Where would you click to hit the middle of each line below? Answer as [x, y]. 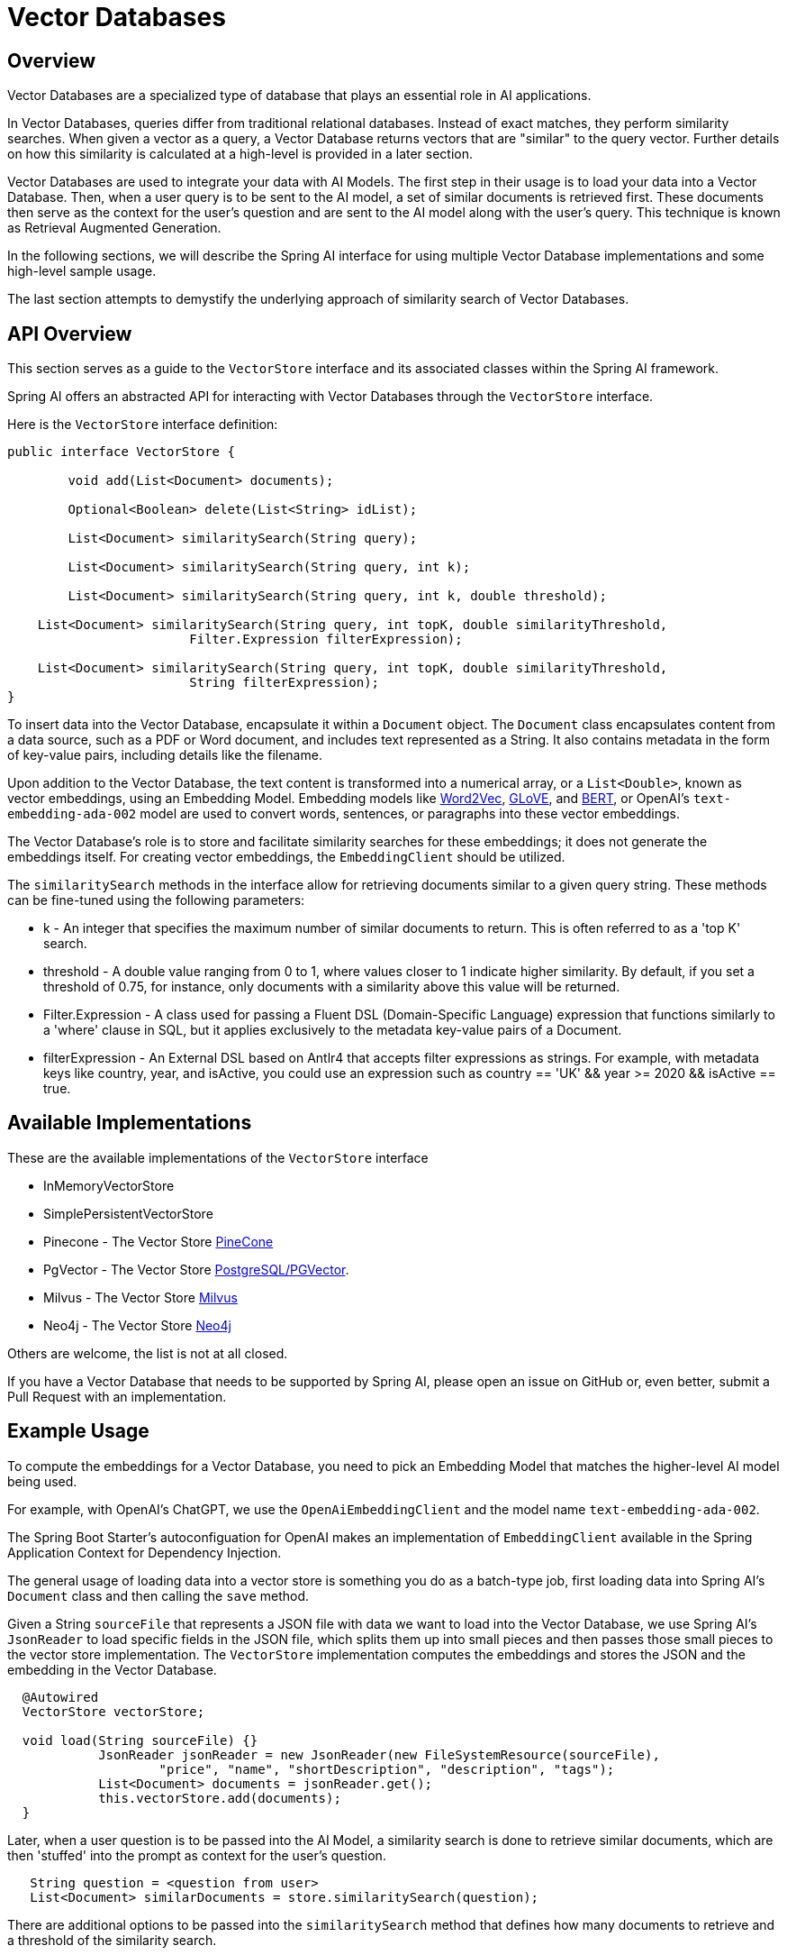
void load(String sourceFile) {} [140, 1740]
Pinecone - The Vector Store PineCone [158, 1241]
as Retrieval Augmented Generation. [114, 228]
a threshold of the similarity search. [112, 1940]
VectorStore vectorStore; [113, 1711]
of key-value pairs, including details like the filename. [165, 755]
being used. [42, 1481]
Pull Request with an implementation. [117, 1396]
